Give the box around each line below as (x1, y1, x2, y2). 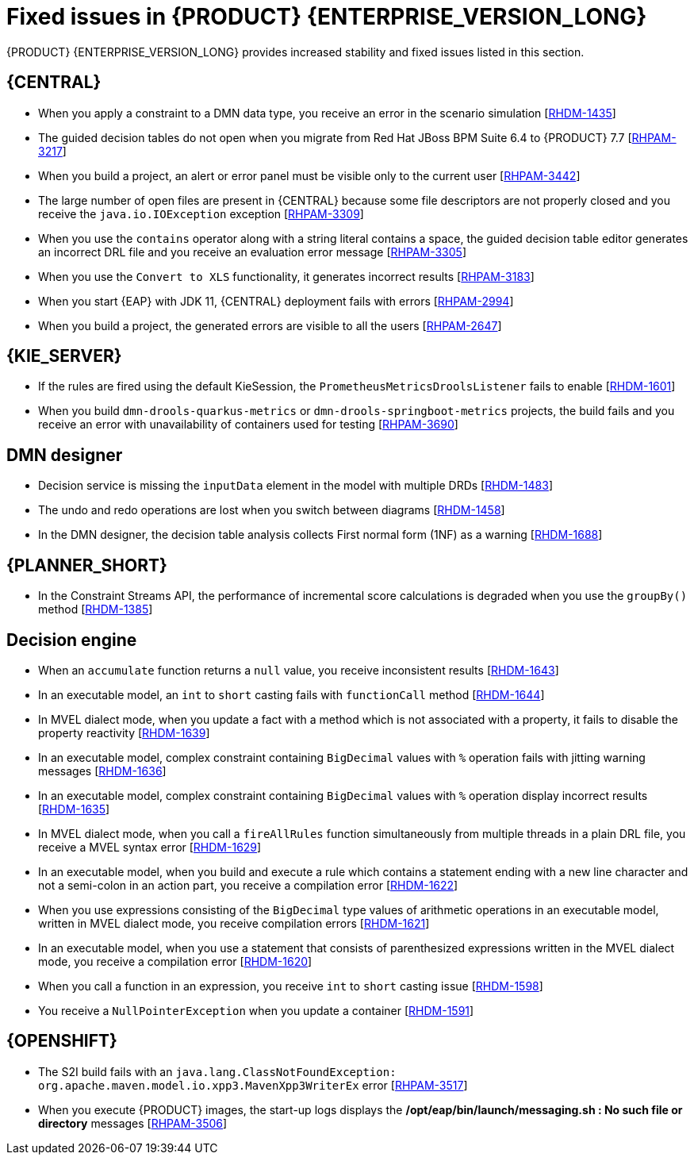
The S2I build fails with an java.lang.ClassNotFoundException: (38, 1064, 397, 1078)
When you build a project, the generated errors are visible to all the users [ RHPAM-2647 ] (38, 318, 502, 333)
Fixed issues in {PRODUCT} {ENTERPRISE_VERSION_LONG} (6, 3, 647, 30)
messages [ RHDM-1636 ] (38, 763, 167, 778)
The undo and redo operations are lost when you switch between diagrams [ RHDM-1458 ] (38, 503, 505, 517)
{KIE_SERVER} (6, 346, 122, 367)
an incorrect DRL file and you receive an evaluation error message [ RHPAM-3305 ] (38, 244, 466, 259)
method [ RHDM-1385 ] (38, 602, 153, 617)
